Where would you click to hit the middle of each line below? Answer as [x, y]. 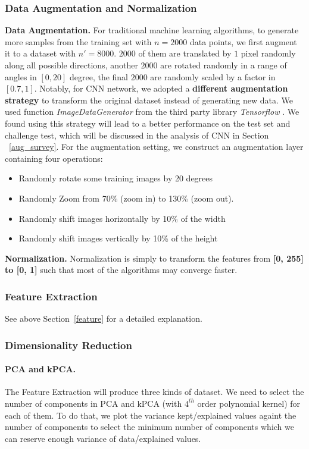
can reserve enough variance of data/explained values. [103, 438]
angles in [21, 76]
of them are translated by [185, 53]
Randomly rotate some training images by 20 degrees [116, 178]
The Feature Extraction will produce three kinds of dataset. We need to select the [154, 392]
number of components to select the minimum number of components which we [149, 427]
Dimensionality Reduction [68, 345]
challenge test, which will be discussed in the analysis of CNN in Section [137, 135]
